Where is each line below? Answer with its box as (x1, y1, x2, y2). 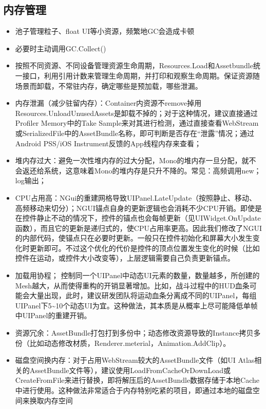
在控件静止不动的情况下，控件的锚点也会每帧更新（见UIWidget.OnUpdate (15, 212, 261, 223)
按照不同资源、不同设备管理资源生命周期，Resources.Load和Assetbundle (15, 60, 253, 71)
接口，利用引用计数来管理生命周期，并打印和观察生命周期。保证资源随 (22, 70, 260, 81)
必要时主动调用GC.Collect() (15, 43, 106, 53)
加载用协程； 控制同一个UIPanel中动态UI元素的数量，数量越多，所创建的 (15, 270, 260, 281)
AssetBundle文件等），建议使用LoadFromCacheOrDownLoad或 (29, 364, 231, 375)
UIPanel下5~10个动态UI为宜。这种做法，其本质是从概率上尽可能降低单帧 (15, 300, 258, 310)
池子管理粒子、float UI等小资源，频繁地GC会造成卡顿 (15, 26, 195, 36)
